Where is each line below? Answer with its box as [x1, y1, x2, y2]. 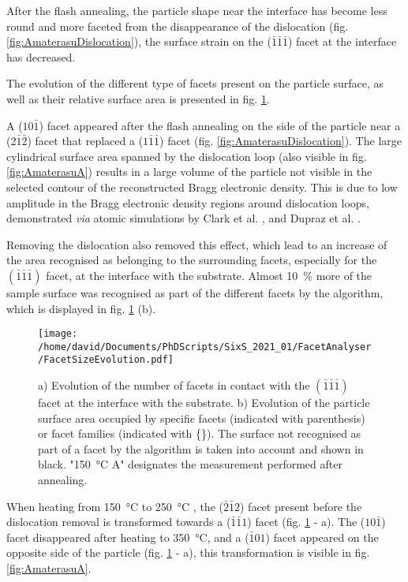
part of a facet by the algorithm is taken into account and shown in [38, 440, 364, 457]
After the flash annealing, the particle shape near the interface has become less [6, 2, 387, 18]
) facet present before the [239, 498, 362, 514]
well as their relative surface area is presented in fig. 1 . [6, 90, 270, 106]
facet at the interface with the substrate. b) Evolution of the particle [38, 394, 370, 411]
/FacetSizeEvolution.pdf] [38, 354, 174, 366]
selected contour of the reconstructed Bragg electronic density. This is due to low [6, 178, 398, 195]
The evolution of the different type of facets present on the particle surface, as [6, 75, 384, 91]
